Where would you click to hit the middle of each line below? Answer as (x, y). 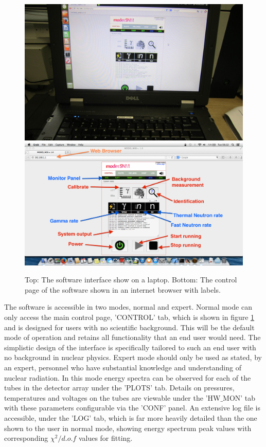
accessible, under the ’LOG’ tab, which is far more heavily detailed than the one (131, 417)
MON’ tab (239, 397)
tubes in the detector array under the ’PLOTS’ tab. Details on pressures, (119, 388)
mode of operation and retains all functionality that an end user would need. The (132, 337)
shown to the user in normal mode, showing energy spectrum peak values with (128, 428)
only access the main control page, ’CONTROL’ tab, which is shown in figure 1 (129, 317)
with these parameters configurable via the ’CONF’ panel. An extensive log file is (132, 408)
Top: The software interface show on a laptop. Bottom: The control (131, 280)
